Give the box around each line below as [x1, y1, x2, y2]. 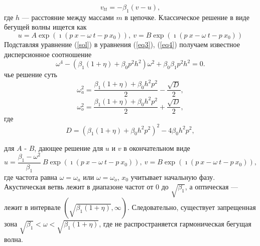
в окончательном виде [123, 142, 190, 153]
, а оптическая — [185, 181, 238, 192]
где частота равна [4, 171, 57, 182]
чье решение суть [4, 69, 57, 80]
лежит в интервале [4, 202, 61, 212]
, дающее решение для [34, 142, 103, 153]
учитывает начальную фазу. [131, 171, 215, 182]
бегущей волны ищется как [4, 22, 87, 32]
